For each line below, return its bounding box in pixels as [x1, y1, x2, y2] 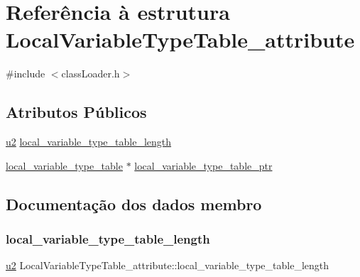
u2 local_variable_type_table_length [6, 134, 172, 149]
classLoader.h [61, 66, 120, 81]
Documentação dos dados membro [6, 192, 262, 214]
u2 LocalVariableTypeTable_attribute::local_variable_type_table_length [6, 258, 329, 273]
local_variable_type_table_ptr [134, 158, 273, 173]
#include [6, 66, 45, 81]
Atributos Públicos [6, 101, 147, 123]
